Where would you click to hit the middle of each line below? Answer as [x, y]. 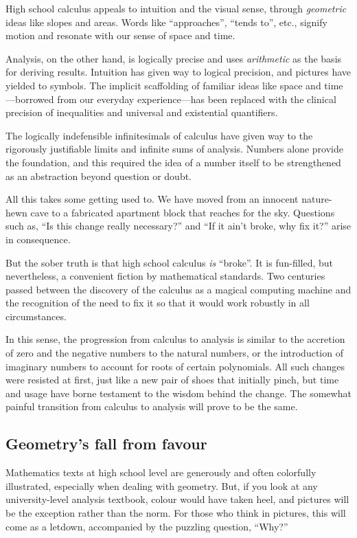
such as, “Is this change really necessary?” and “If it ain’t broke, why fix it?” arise [178, 226]
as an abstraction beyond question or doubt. [99, 176]
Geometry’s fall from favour [106, 444]
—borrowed [30, 99]
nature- [317, 199]
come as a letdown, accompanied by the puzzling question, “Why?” [147, 526]
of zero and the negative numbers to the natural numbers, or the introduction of [174, 353]
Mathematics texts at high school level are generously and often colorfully [161, 472]
